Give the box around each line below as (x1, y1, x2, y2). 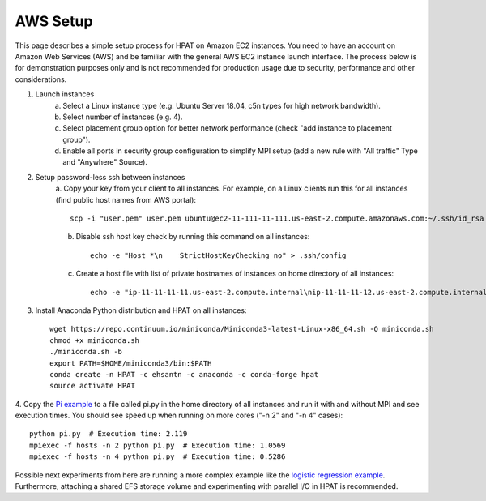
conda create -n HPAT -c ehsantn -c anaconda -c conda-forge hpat (49, 370, 319, 379)
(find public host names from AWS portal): (55, 195, 196, 204)
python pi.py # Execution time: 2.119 (29, 430, 188, 439)
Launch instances (35, 89, 95, 99)
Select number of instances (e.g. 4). (62, 112, 183, 122)
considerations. (15, 74, 67, 84)
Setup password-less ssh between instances (35, 172, 185, 182)
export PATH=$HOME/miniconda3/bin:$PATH (49, 358, 212, 368)
